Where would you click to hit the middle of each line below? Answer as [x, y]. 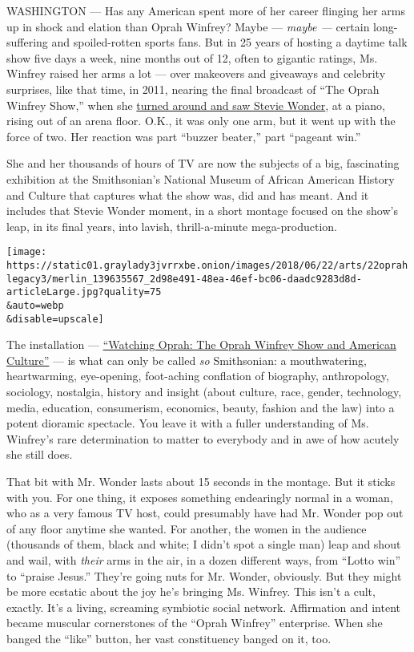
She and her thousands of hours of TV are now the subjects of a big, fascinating [203, 163]
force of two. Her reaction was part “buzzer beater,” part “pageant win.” [184, 136]
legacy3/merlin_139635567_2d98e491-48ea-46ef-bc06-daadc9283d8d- [184, 279]
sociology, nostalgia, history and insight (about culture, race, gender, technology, [204, 392]
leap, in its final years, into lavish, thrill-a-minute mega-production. [172, 226]
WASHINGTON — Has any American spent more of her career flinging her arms [206, 10]
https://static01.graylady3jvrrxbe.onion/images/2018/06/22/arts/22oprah [207, 265]
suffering [27, 42]
